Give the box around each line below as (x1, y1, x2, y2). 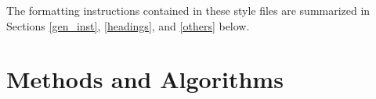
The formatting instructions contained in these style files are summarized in (6, 2, 371, 18)
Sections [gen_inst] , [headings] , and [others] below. (6, 17, 250, 34)
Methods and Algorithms (6, 63, 284, 95)
